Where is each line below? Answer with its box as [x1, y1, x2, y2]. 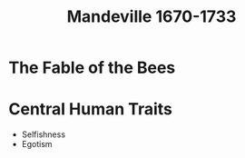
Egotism [21, 139, 53, 150]
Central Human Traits [8, 99, 173, 120]
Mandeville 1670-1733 [66, 6, 237, 27]
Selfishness [21, 129, 65, 140]
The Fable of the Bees [8, 57, 176, 78]
